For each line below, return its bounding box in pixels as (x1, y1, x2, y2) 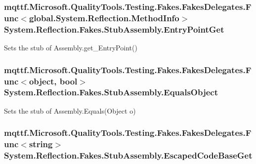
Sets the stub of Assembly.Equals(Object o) (4, 105, 136, 116)
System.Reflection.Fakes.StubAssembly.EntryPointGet (4, 23, 224, 35)
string (29, 138, 53, 150)
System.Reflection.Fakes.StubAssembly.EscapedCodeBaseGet (4, 149, 253, 162)
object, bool (29, 75, 78, 87)
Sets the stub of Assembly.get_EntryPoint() (4, 42, 137, 53)
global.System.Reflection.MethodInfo (29, 11, 179, 24)
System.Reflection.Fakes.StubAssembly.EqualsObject (4, 86, 218, 98)
